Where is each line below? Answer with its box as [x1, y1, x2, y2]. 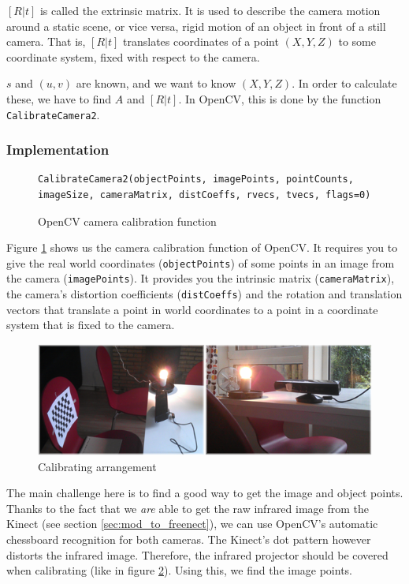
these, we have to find [6, 90, 112, 107]
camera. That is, [6, 33, 86, 50]
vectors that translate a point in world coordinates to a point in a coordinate [6, 301, 378, 317]
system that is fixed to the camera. [6, 316, 175, 333]
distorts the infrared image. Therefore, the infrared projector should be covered [6, 546, 389, 563]
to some [338, 33, 376, 50]
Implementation [6, 140, 110, 159]
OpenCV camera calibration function [38, 212, 217, 229]
